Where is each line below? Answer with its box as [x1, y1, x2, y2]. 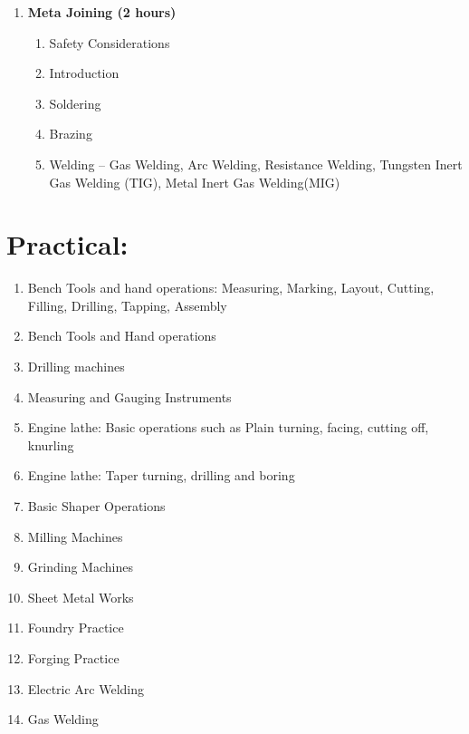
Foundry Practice [27, 618, 124, 637]
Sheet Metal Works [27, 587, 134, 606]
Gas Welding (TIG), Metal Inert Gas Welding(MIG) [49, 172, 340, 191]
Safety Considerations [49, 33, 170, 52]
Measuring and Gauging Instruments [27, 387, 232, 406]
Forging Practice [27, 649, 120, 667]
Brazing [49, 124, 92, 143]
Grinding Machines [27, 557, 133, 576]
